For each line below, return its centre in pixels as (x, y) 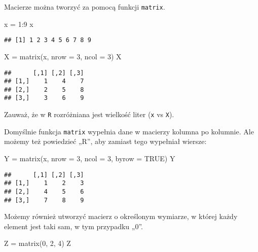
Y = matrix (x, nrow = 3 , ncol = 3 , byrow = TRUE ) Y (90, 158)
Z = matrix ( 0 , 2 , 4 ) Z (38, 243)
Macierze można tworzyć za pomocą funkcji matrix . (85, 7)
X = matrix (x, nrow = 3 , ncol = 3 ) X (63, 56)
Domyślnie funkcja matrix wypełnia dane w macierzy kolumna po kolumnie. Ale (129, 131)
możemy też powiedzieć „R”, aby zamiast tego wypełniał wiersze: (105, 141)
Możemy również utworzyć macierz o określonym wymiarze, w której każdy (121, 216)
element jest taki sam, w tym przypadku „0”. (73, 226)
